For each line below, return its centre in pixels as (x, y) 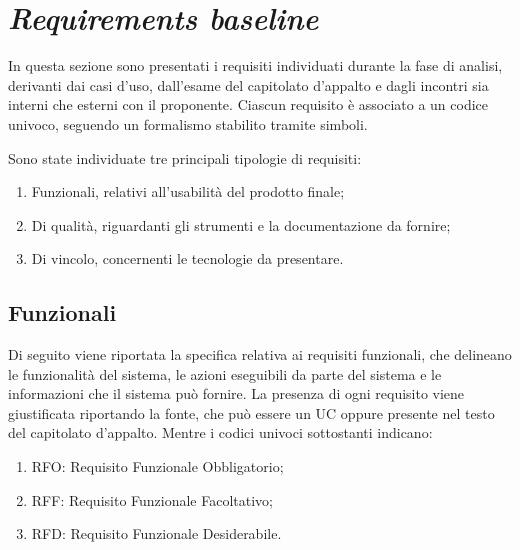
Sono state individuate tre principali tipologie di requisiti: (185, 157)
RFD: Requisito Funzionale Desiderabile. (156, 533)
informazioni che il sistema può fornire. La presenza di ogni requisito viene (236, 393)
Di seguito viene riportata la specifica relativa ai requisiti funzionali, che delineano (260, 354)
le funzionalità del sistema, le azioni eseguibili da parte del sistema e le (225, 373)
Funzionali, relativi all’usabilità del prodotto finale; (188, 191)
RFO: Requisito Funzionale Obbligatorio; (157, 466)
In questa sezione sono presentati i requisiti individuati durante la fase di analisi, (255, 65)
